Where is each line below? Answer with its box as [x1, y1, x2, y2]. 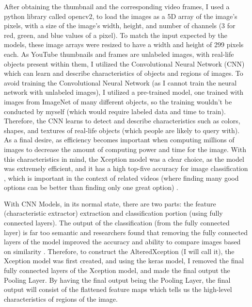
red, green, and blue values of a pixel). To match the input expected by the [4, 30, 227, 40]
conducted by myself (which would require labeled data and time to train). [4, 106, 226, 116]
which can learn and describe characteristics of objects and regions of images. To [4, 68, 243, 78]
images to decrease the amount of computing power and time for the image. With [4, 144, 246, 154]
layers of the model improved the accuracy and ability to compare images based [4, 237, 241, 247]
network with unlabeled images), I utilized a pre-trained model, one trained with [4, 87, 244, 97]
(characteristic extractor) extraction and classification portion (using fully [4, 208, 223, 218]
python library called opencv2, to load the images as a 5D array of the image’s [4, 11, 237, 21]
